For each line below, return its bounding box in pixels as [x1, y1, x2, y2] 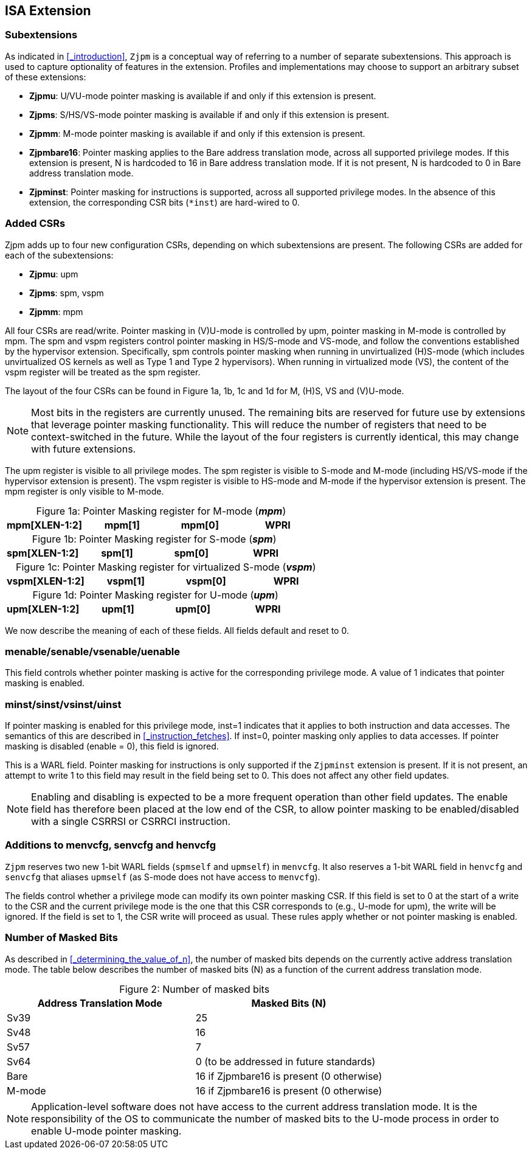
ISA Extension [5, 3, 91, 18]
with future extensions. [31, 442, 136, 455]
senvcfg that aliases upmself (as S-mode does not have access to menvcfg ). [5, 871, 320, 882]
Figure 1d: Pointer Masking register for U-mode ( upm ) [32, 588, 278, 601]
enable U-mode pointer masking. [31, 1124, 182, 1137]
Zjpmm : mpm [29, 306, 83, 317]
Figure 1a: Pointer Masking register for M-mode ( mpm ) [36, 504, 286, 517]
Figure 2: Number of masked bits [119, 982, 270, 995]
